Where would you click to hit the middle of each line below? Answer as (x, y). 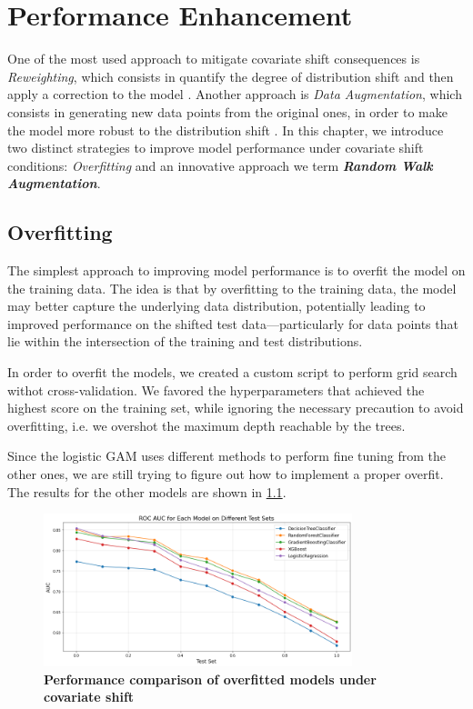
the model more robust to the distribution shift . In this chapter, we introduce (226, 130)
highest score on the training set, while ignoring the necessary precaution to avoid (236, 408)
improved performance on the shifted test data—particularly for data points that (233, 323)
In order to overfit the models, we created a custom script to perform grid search (232, 372)
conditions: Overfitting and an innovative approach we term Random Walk (220, 165)
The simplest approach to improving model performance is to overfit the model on (236, 270)
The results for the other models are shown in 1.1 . (147, 491)
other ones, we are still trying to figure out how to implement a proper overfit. (226, 474)
